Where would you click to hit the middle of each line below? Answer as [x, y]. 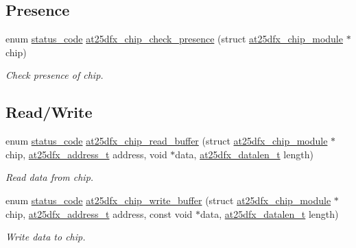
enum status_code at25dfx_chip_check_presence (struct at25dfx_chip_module [174, 39]
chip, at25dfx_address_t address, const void [99, 213]
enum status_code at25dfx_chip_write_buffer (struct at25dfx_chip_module [168, 200]
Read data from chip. [50, 177]
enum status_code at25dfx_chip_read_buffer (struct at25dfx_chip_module [167, 141]
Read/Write [49, 112]
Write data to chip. [46, 237]
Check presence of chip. [55, 75]
